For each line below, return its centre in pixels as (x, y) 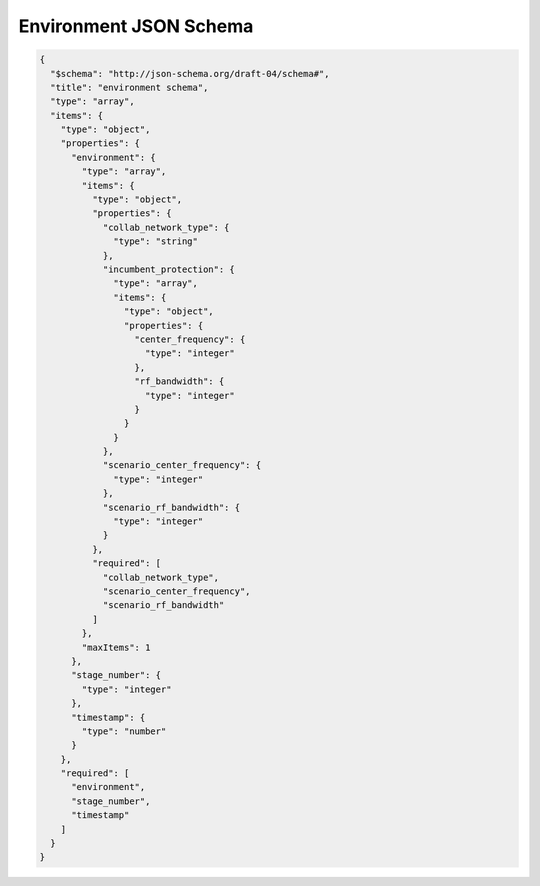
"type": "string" (156, 241)
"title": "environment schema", (129, 87)
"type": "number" (124, 731)
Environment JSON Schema (136, 26)
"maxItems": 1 (116, 647)
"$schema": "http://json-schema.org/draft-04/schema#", (190, 73)
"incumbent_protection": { (168, 269)
